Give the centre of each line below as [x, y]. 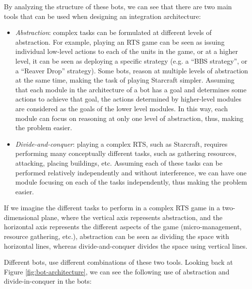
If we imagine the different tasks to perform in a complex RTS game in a [112, 208]
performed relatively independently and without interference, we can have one [131, 172]
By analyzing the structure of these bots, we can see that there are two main [118, 6]
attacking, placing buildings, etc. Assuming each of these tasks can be [119, 162]
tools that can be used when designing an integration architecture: [102, 16]
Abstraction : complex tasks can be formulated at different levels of [113, 32]
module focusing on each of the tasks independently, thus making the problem [131, 182]
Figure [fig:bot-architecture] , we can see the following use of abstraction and [117, 271]
